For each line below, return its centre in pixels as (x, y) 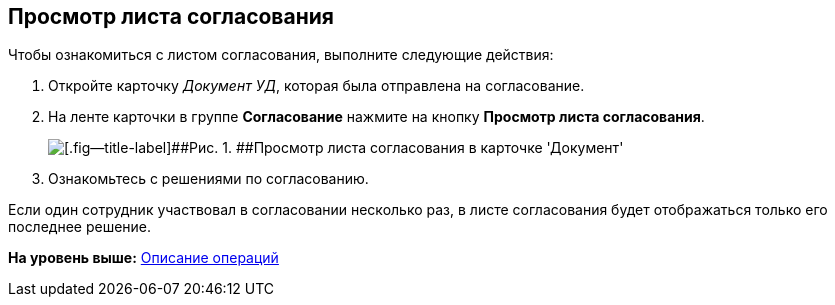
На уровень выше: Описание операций (143, 258)
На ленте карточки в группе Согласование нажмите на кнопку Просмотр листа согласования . (376, 117)
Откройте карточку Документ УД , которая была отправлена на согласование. (316, 86)
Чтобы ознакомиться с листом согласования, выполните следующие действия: (281, 55)
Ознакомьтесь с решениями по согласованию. (208, 179)
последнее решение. (80, 227)
